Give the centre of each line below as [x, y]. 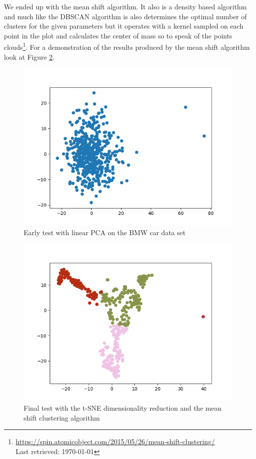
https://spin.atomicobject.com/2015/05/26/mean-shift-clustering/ [115, 441]
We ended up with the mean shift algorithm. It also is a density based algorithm [125, 6]
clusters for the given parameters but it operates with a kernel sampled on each [124, 26]
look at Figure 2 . [29, 56]
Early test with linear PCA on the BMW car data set [105, 232]
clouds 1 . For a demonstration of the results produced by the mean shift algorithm [127, 46]
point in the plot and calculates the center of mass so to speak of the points [118, 35]
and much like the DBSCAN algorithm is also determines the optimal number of [126, 16]
